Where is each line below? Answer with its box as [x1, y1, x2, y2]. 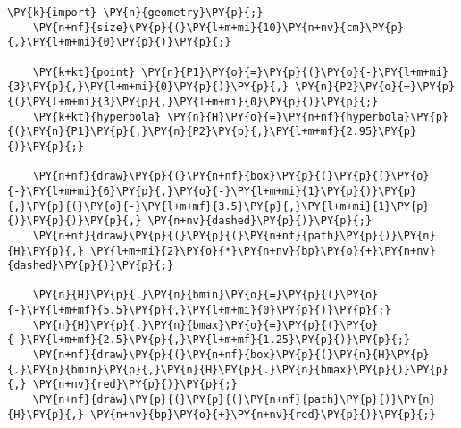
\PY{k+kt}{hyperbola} [32, 110, 161, 123]
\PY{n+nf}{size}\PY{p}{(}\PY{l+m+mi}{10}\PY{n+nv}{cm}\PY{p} [32, 21, 404, 34]
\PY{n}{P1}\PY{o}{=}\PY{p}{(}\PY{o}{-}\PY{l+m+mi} [141, 65, 448, 79]
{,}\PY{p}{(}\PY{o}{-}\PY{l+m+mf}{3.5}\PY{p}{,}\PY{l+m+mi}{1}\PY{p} [7, 199, 430, 213]
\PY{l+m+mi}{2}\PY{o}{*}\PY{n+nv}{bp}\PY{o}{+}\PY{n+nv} [90, 244, 436, 257]
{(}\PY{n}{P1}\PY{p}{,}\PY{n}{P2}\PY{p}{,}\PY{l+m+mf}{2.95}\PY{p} [7, 125, 417, 138]
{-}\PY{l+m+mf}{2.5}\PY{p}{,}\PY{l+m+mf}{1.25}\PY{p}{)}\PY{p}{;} [7, 333, 411, 347]
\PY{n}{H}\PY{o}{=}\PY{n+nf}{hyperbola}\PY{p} [166, 110, 448, 123]
